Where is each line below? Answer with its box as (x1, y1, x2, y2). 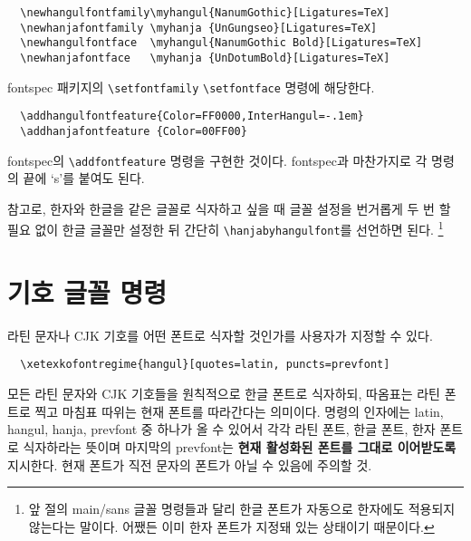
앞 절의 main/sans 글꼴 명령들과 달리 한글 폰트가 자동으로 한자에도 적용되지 (28, 499, 456, 518)
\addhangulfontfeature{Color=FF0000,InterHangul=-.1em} (20, 110, 364, 123)
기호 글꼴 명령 (7, 273, 168, 310)
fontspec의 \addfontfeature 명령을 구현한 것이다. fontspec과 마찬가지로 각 (7, 150, 428, 169)
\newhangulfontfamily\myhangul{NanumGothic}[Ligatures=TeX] (20, 6, 390, 19)
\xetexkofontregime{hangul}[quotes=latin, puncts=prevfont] (20, 358, 390, 372)
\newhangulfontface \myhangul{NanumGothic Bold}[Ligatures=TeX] (20, 36, 423, 50)
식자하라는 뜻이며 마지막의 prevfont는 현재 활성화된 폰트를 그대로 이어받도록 (23, 437, 457, 456)
